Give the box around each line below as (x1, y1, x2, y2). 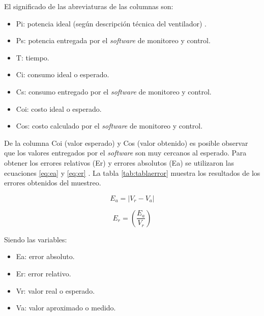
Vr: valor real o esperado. (16, 285, 95, 296)
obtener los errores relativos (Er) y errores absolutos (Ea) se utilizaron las (4, 157, 234, 168)
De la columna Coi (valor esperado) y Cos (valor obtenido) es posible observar (4, 137, 248, 148)
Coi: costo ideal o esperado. (16, 103, 102, 114)
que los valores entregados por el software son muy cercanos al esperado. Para (4, 147, 247, 158)
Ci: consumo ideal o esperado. (16, 69, 109, 80)
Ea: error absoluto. (16, 251, 75, 262)
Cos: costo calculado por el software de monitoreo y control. (16, 120, 203, 131)
